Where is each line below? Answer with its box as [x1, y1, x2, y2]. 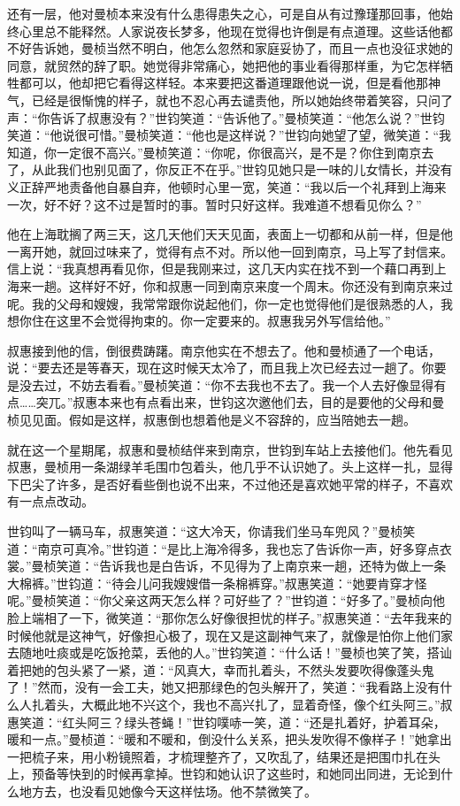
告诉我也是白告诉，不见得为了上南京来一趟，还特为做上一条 [99, 557, 447, 575]
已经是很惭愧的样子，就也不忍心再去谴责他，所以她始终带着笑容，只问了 [31, 90, 453, 109]
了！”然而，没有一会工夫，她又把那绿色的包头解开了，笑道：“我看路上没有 [7, 678, 441, 696]
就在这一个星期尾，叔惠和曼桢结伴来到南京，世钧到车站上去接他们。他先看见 [7, 440, 453, 458]
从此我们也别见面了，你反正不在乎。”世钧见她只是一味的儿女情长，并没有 [31, 160, 453, 179]
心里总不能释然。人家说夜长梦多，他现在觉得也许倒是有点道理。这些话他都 [19, 21, 453, 40]
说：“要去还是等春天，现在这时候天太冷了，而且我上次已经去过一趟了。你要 [7, 358, 447, 377]
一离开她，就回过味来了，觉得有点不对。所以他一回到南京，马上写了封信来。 [7, 242, 453, 260]
